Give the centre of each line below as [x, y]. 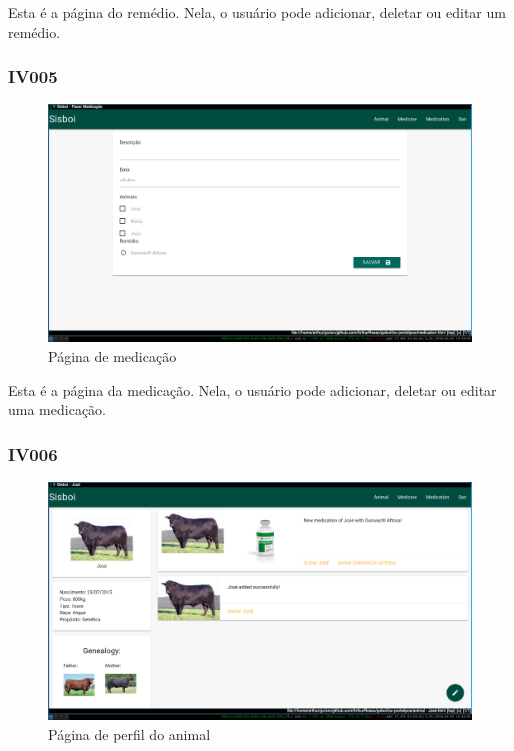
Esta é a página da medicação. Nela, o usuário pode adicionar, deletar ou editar [252, 389]
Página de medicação [112, 356]
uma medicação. [57, 409]
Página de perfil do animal [129, 733]
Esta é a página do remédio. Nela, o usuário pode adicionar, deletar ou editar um [257, 12]
